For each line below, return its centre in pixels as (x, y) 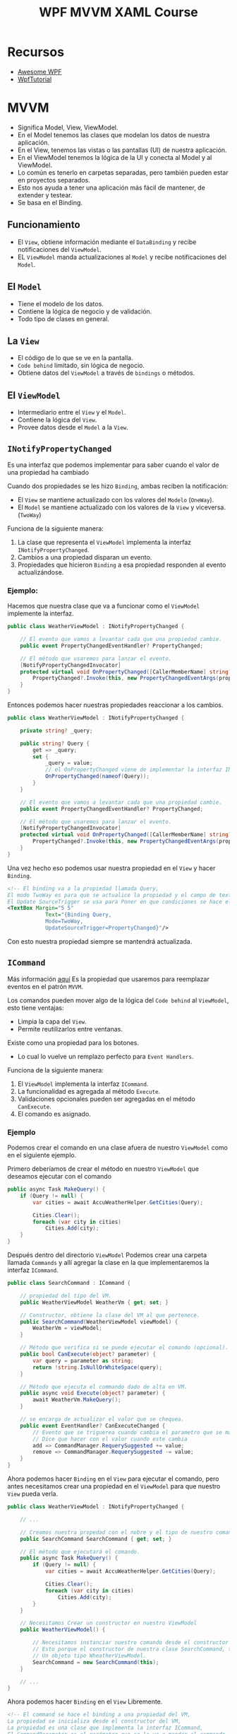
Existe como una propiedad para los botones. (73, 1042)
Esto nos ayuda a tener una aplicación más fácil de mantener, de (111, 187)
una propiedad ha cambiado (48, 472)
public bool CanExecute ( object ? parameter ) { (88, 1354)
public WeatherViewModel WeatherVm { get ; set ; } (95, 1302)
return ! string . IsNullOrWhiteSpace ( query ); (97, 1367)
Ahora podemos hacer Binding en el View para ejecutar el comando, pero (113, 1479)
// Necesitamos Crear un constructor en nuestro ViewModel (109, 1623)
